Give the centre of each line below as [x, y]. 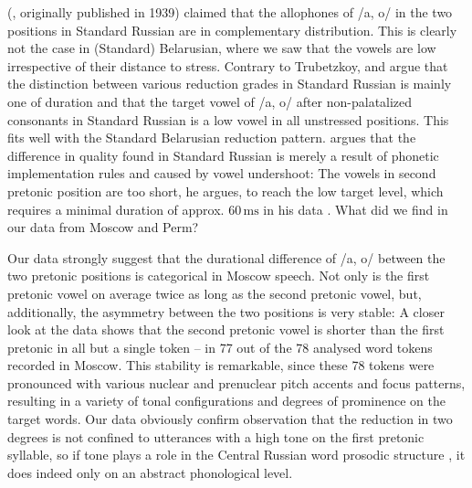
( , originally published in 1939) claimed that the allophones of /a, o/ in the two [230, 12]
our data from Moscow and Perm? [103, 227]
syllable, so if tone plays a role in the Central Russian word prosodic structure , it [236, 455]
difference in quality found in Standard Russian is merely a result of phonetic [223, 155]
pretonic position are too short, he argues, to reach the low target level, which [226, 191]
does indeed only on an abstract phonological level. [150, 472]
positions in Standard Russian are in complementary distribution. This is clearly [232, 30]
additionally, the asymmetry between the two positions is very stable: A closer [226, 311]
